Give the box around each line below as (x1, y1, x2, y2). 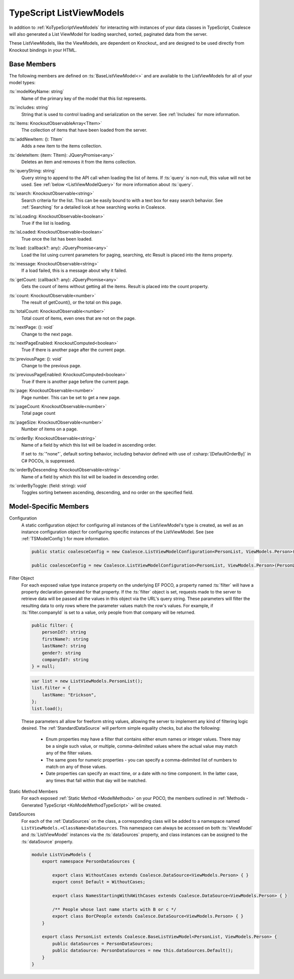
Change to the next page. (21, 331, 73, 337)
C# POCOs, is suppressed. (21, 458, 75, 464)
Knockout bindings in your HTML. (9, 47, 77, 53)
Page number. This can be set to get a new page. (21, 394, 121, 400)
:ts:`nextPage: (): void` (9, 324, 54, 330)
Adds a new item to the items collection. (21, 143, 102, 149)
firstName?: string (42, 636, 89, 642)
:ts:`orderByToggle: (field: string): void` (9, 482, 88, 488)
